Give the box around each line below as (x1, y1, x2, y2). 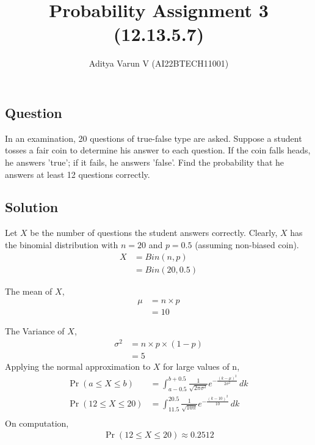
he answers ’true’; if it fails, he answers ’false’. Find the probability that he (5, 155, 284, 168)
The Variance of (5, 325, 65, 337)
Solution (5, 197, 59, 216)
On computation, (5, 416, 69, 429)
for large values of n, (163, 359, 240, 372)
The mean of (5, 284, 52, 297)
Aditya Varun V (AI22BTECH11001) (89, 57, 229, 70)
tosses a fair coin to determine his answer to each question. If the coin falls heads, (5, 144, 311, 156)
